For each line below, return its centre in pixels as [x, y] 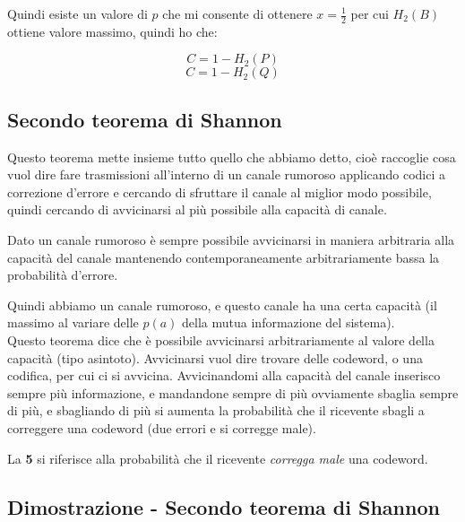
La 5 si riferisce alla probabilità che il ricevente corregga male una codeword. [218, 458]
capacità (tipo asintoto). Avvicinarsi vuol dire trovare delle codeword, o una [215, 357]
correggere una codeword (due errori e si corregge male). [162, 427]
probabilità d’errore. [63, 275]
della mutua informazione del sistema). [288, 322]
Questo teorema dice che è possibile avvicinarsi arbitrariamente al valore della [221, 339]
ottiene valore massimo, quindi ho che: [112, 31]
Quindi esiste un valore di [77, 13]
